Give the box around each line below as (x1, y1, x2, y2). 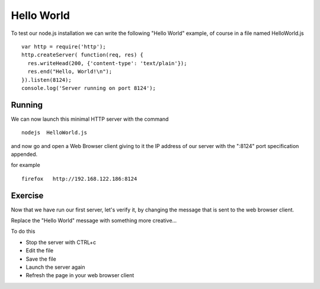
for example (11, 162, 41, 169)
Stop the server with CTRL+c (25, 239, 97, 246)
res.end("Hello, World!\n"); (27, 68, 113, 75)
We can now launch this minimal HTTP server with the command (11, 115, 169, 123)
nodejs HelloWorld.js (21, 129, 88, 136)
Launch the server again (25, 264, 85, 271)
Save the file (25, 255, 56, 262)
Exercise (11, 190, 44, 201)
